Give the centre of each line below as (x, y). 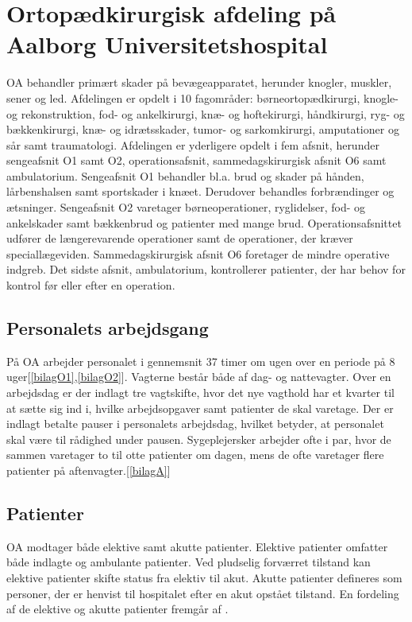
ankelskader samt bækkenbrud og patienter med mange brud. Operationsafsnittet (204, 222)
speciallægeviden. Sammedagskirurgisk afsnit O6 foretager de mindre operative (198, 253)
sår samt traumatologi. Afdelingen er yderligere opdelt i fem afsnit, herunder (193, 144)
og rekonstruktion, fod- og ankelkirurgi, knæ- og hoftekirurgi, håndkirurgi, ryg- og (206, 113)
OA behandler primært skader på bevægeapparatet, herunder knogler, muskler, (199, 82)
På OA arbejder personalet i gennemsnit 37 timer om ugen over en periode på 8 (201, 361)
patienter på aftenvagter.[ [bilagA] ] (89, 470)
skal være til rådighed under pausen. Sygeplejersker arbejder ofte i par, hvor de (199, 439)
